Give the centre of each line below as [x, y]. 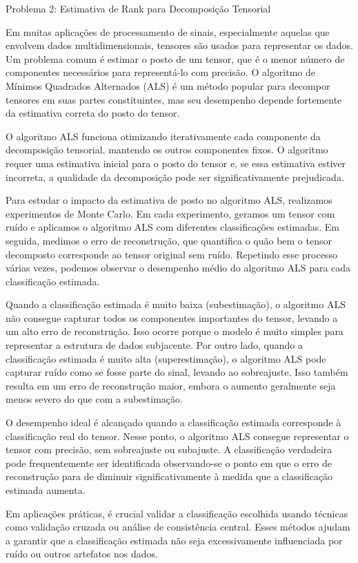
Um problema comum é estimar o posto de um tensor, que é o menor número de [175, 58]
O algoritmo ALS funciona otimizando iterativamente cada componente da [163, 136]
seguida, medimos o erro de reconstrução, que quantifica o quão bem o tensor [169, 240]
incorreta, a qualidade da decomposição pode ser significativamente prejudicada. [175, 176]
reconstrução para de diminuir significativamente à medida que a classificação [169, 476]
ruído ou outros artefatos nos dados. [82, 554]
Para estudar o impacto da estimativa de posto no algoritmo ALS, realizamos [169, 200]
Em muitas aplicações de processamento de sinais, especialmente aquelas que [168, 31]
